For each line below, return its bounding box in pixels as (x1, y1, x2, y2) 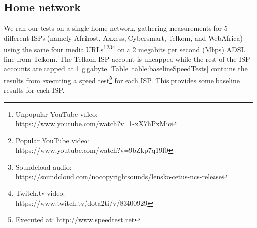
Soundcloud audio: (15, 162, 72, 172)
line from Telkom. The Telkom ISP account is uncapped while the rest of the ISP (4, 54, 250, 64)
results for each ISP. (4, 85, 65, 95)
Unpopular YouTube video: (15, 109, 98, 119)
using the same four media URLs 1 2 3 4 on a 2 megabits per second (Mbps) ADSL (4, 43, 246, 55)
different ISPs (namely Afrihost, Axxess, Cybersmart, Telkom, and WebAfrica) (4, 32, 243, 43)
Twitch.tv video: (15, 188, 65, 198)
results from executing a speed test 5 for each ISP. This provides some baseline (4, 73, 240, 85)
